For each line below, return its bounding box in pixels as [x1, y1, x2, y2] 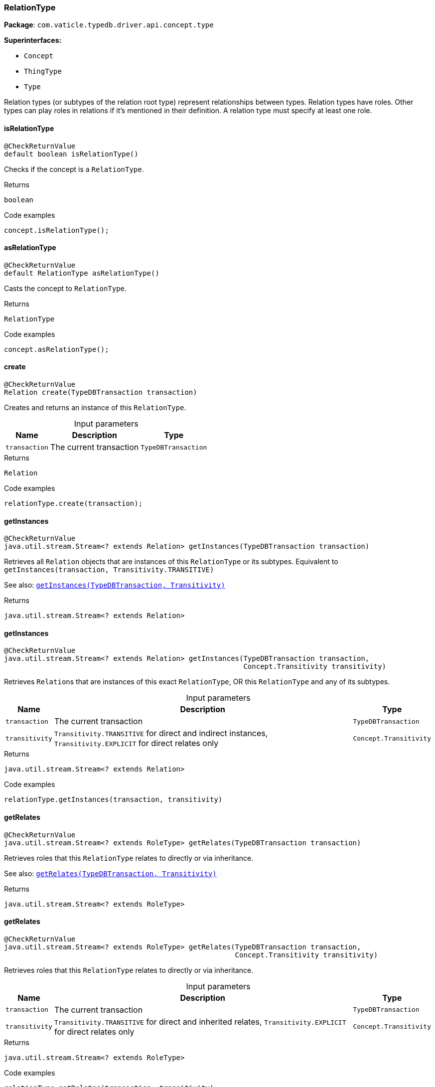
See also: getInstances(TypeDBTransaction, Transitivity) [4, 581, 225, 590]
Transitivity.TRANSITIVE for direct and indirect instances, [54, 728, 268, 739]
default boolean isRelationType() [4, 150, 139, 158]
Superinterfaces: [4, 36, 62, 45]
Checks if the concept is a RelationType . [4, 164, 144, 173]
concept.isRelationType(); [4, 226, 109, 234]
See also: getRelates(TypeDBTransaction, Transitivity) [4, 869, 217, 878]
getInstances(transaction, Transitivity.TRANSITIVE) [4, 566, 214, 574]
